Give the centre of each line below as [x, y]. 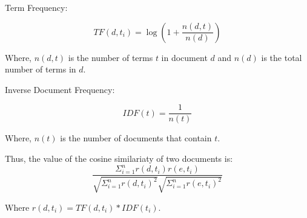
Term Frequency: [36, 7]
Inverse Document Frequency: [60, 89]
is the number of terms [111, 57]
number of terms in [41, 69]
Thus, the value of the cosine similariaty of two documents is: [119, 159]
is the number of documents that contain [136, 138]
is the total [282, 57]
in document [184, 57]
